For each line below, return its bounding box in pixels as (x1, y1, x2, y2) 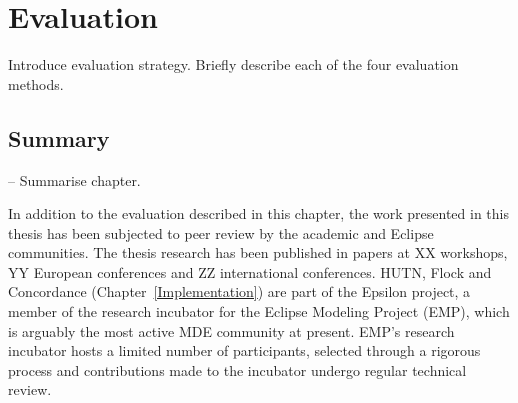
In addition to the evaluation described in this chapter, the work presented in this (8, 203, 509, 224)
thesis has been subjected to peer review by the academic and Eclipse (8, 222, 434, 243)
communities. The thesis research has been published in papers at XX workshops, (8, 242, 508, 263)
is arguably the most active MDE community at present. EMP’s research (8, 320, 455, 341)
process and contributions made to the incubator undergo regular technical (8, 359, 467, 380)
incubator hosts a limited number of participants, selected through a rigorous (8, 340, 481, 361)
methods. (8, 73, 64, 94)
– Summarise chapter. (8, 169, 141, 190)
